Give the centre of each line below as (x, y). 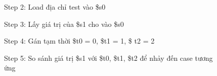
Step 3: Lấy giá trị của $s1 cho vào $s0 (64, 24)
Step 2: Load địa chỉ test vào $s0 (55, 7)
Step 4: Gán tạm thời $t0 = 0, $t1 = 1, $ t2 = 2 (79, 41)
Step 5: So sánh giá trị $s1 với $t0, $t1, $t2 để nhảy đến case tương (108, 58)
